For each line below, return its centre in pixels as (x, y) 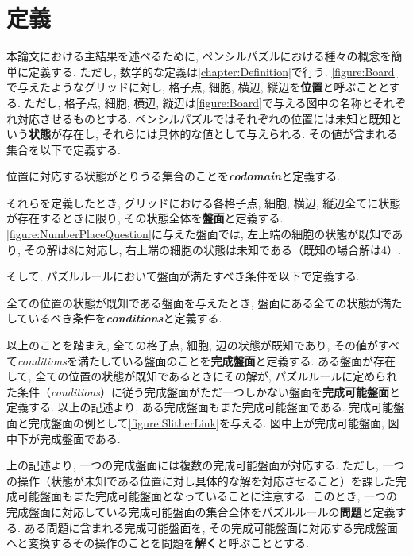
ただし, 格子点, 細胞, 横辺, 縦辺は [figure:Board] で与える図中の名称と (199, 102)
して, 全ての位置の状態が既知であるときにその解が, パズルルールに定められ (202, 376)
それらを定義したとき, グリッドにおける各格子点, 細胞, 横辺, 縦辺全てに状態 (204, 202)
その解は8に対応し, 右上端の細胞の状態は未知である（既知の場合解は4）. (212, 249)
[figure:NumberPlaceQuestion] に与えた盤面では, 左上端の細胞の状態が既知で (199, 234)
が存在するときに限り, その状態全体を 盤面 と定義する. (145, 218)
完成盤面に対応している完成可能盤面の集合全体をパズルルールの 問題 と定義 (201, 511)
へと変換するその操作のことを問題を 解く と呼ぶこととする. (158, 543)
